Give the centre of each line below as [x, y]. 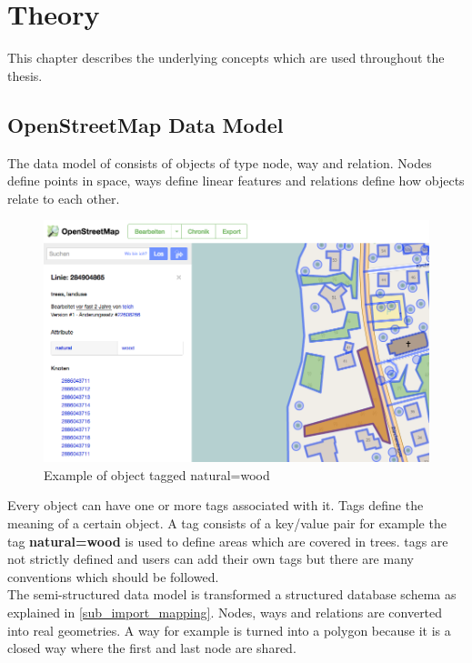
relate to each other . [64, 198]
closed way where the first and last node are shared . [152, 648]
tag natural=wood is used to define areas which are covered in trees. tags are [228, 541]
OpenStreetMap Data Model [146, 124]
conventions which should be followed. [113, 576]
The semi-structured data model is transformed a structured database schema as [232, 594]
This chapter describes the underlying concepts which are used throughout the [226, 58]
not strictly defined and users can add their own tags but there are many [211, 559]
